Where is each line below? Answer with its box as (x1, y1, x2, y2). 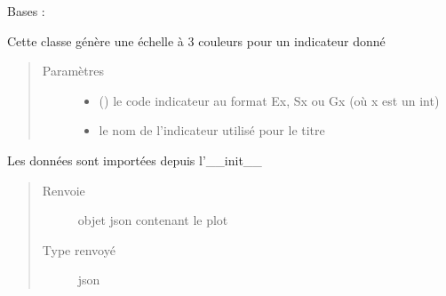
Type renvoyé (42, 240, 115, 259)
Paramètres (42, 61, 104, 80)
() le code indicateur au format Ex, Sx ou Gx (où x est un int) (99, 91, 440, 109)
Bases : (7, 2, 45, 20)
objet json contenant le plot (77, 211, 228, 229)
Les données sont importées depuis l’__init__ (7, 150, 262, 169)
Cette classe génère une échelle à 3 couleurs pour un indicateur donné (7, 31, 386, 50)
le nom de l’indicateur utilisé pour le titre (99, 121, 325, 140)
